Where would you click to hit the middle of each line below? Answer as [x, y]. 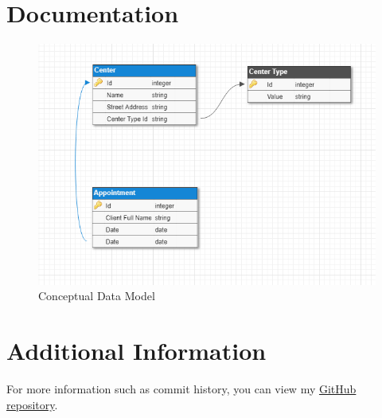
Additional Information [136, 351]
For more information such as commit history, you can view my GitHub [181, 389]
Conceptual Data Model [97, 296]
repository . [32, 404]
